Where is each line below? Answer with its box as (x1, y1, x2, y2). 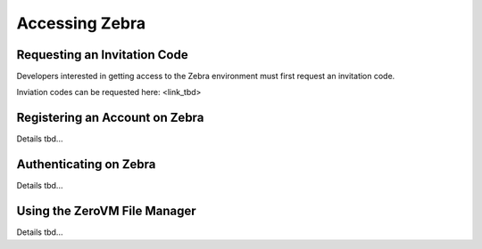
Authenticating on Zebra (16, 157, 156, 173)
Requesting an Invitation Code (16, 47, 188, 62)
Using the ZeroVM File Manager (16, 204, 196, 219)
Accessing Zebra (16, 13, 146, 33)
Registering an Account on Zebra (16, 110, 204, 125)
